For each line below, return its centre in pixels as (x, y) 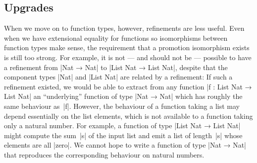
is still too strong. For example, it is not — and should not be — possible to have (128, 57)
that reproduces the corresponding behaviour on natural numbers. (104, 154)
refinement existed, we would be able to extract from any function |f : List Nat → (128, 86)
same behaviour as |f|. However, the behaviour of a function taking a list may (122, 106)
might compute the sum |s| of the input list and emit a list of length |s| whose (123, 135)
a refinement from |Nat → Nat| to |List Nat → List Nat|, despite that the (116, 67)
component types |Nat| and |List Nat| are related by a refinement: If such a (118, 77)
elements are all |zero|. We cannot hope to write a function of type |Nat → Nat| (125, 145)
